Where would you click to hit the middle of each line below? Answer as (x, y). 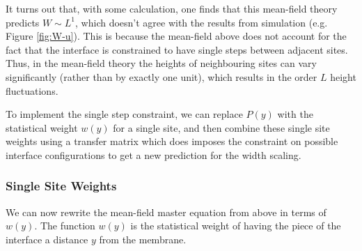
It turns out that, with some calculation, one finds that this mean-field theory (172, 8)
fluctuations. (32, 90)
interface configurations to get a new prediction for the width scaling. (154, 154)
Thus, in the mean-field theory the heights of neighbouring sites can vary (161, 63)
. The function (65, 226)
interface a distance (47, 239)
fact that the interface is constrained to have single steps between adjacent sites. (177, 49)
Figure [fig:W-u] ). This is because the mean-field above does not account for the (176, 36)
